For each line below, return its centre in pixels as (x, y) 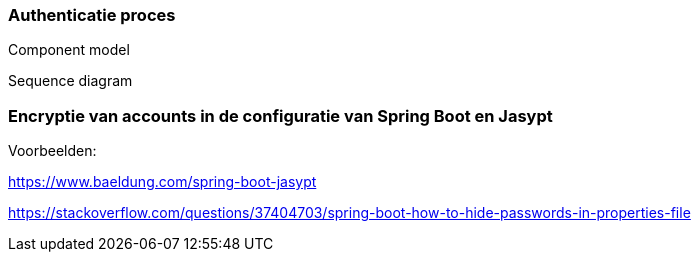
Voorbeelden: (52, 151)
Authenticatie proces (92, 15)
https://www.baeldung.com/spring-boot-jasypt (162, 182)
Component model (69, 50)
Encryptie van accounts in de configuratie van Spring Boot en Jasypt (280, 115)
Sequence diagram (70, 81)
